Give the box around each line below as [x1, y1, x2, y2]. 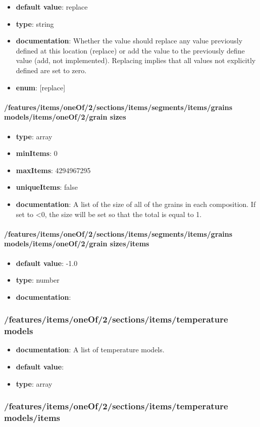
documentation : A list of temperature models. [16, 344, 165, 355]
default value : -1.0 [16, 257, 78, 268]
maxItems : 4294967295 [16, 165, 91, 175]
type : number [16, 275, 60, 285]
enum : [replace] [16, 82, 66, 92]
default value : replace [16, 2, 88, 12]
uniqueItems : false [16, 182, 78, 192]
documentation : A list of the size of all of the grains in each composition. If [16, 198, 256, 209]
